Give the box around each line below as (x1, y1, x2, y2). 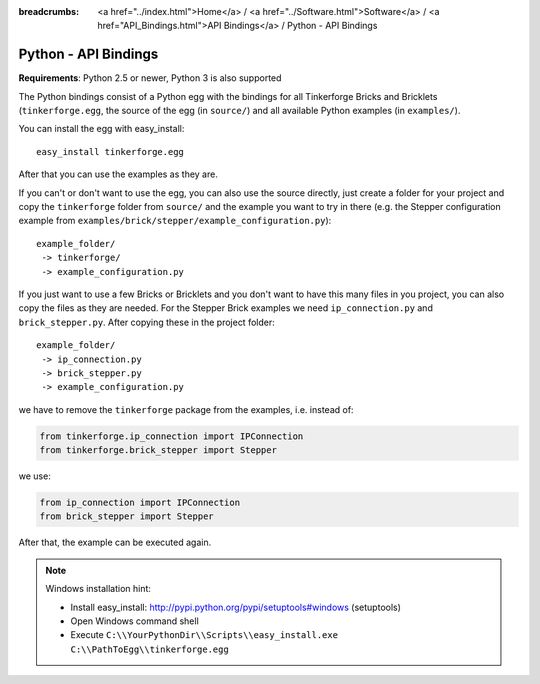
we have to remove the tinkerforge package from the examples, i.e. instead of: (18, 403, 354, 415)
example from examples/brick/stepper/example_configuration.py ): (18, 215, 332, 227)
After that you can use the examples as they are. (18, 168, 219, 180)
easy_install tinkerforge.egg (36, 146, 185, 157)
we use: (18, 470, 52, 482)
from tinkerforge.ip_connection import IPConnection (39, 430, 304, 442)
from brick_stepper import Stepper (39, 511, 214, 522)
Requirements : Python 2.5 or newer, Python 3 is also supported (18, 72, 282, 84)
